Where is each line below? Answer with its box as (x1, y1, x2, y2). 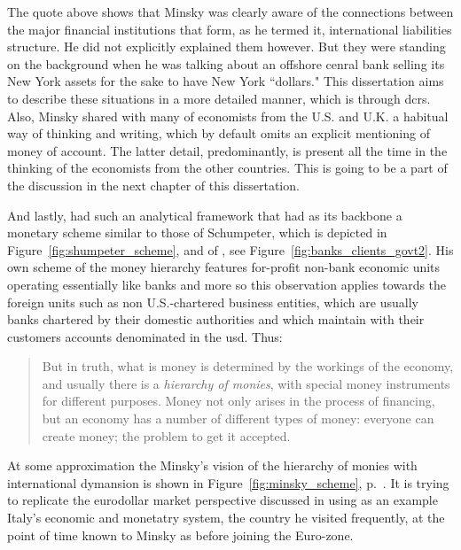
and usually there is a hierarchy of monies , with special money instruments (42, 374, 450, 392)
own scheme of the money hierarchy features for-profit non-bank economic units (7, 258, 441, 276)
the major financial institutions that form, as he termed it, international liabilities (7, 19, 452, 38)
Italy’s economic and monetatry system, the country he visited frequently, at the (7, 508, 445, 527)
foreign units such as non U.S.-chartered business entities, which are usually (7, 292, 418, 311)
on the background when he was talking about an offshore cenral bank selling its (7, 54, 445, 73)
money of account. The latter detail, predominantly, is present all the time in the (7, 141, 448, 159)
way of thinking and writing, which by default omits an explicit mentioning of (7, 124, 430, 143)
